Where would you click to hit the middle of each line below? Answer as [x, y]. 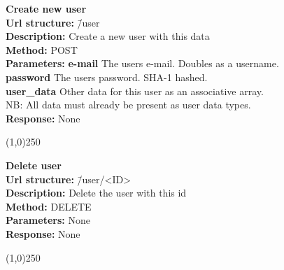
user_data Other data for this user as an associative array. [135, 91]
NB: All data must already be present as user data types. [128, 105]
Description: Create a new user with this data [108, 36]
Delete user [34, 165]
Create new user [46, 8]
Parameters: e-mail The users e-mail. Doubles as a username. [142, 63]
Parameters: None [48, 220]
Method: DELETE [49, 206]
